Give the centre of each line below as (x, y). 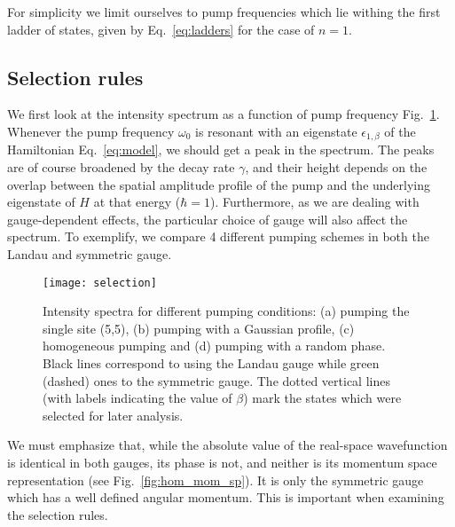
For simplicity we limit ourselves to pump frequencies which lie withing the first (224, 12)
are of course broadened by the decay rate (121, 167)
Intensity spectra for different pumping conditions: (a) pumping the (226, 311)
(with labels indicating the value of (137, 398)
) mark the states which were (322, 398)
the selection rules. (58, 514)
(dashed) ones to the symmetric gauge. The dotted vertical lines (216, 380)
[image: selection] (100, 283)
